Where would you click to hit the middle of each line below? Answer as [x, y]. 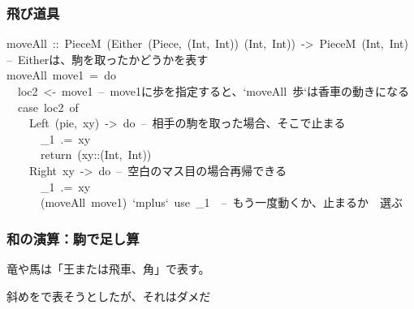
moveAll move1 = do [61, 75]
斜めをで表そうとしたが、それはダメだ [109, 296]
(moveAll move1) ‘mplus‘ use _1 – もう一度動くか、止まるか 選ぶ [221, 202]
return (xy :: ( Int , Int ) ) [96, 154]
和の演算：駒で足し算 [73, 238]
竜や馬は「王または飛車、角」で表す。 [108, 268]
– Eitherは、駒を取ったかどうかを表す [108, 59]
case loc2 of [48, 107]
